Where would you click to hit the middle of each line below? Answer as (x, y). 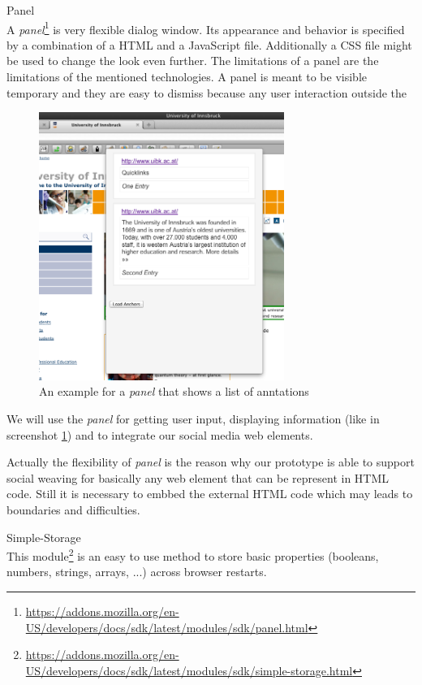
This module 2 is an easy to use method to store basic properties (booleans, (193, 555)
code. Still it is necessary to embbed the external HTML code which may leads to (210, 494)
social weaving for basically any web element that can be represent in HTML (198, 477)
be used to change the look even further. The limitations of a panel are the (193, 61)
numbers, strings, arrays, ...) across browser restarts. (137, 572)
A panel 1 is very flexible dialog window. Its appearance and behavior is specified (206, 28)
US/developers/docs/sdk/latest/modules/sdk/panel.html (167, 627)
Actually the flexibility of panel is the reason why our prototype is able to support (211, 462)
